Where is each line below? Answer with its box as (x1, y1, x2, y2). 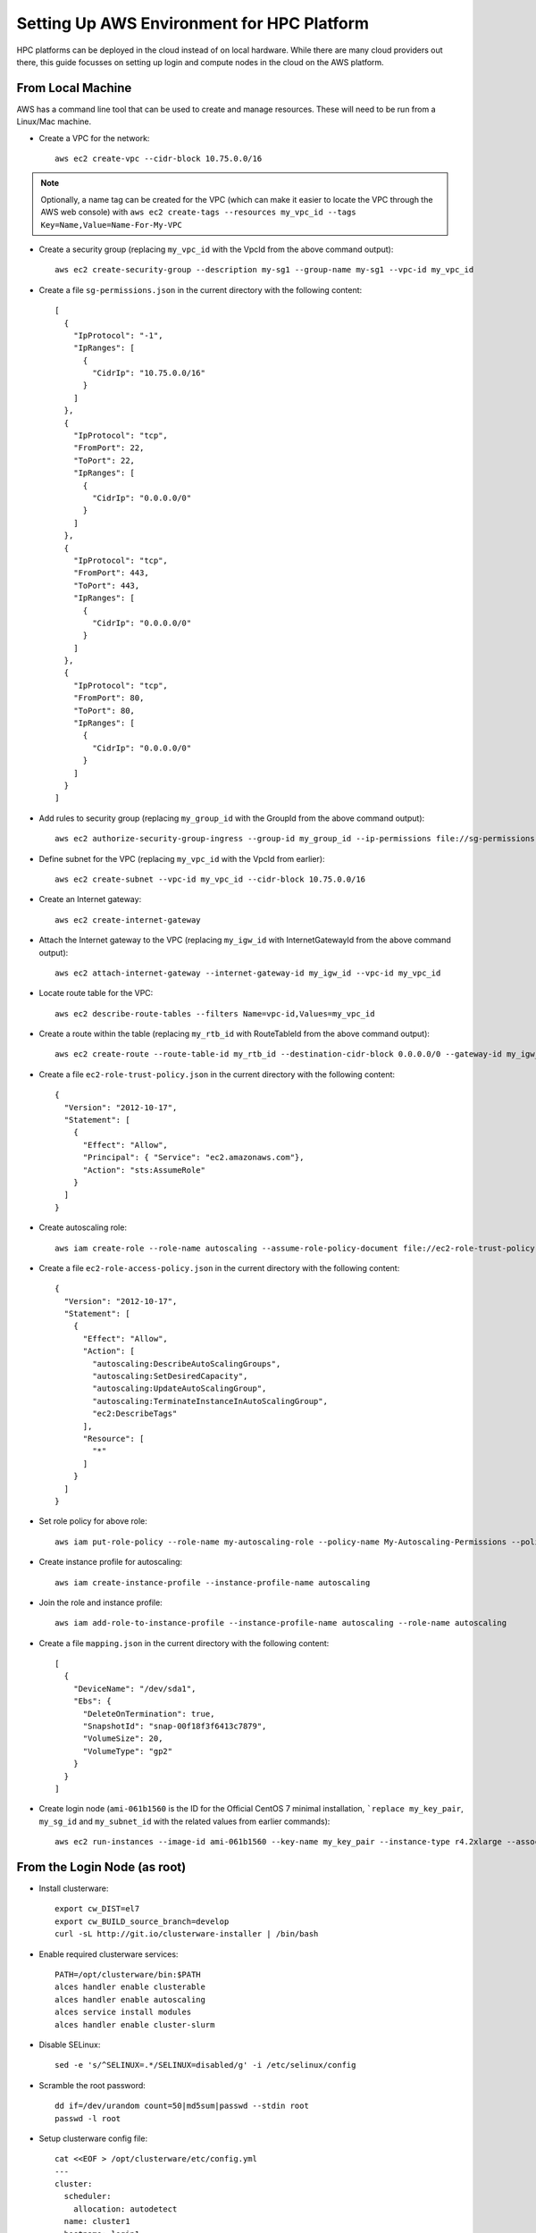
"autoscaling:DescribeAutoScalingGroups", (92, 1359, 281, 1368)
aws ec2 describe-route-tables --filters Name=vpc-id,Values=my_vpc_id (54, 1008, 375, 1018)
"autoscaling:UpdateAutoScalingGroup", (92, 1384, 267, 1393)
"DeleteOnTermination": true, (82, 1709, 215, 1719)
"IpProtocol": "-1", (72, 330, 163, 340)
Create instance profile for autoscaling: (38, 1557, 183, 1568)
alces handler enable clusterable (54, 1982, 205, 1992)
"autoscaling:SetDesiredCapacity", (92, 1371, 248, 1382)
